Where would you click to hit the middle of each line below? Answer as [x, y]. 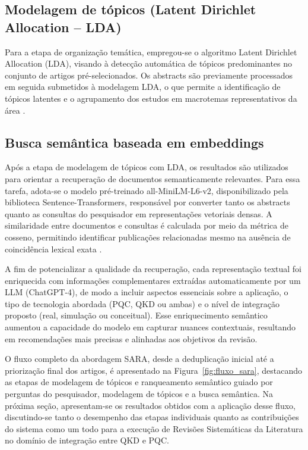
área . [15, 110]
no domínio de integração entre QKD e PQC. [87, 440]
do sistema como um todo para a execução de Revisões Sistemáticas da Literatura [154, 428]
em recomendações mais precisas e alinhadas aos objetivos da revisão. [131, 338]
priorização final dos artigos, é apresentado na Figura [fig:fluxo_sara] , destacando [154, 370]
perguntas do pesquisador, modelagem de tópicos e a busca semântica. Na [139, 394]
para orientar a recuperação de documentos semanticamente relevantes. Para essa [153, 178]
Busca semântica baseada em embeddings [134, 142]
